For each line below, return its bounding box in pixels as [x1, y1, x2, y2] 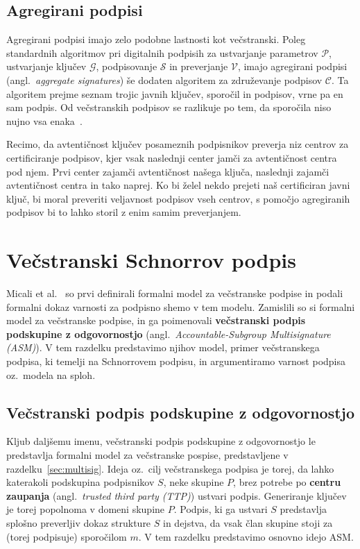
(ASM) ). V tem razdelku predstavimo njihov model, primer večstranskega [6, 340, 320, 355]
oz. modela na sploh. [6, 367, 96, 382]
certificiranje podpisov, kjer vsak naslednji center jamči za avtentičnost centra [6, 150, 337, 164]
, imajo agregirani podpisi [237, 59, 348, 74]
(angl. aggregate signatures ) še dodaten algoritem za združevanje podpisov [6, 72, 323, 87]
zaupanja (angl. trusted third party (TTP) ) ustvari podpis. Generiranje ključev [6, 488, 347, 502]
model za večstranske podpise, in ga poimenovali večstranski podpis [6, 313, 306, 328]
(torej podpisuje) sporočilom [6, 529, 127, 543]
